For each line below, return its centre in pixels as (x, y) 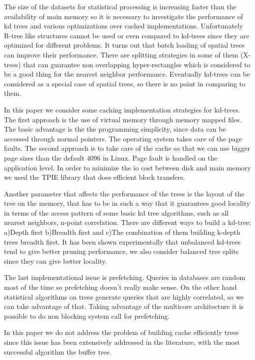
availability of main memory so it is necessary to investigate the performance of (124, 16)
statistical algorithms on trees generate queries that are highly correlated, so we (124, 296)
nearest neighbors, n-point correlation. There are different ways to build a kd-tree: (127, 222)
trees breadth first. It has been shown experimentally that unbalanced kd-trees (122, 241)
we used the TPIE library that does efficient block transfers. (95, 177)
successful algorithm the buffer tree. (58, 351)
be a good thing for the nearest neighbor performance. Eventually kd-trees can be (127, 74)
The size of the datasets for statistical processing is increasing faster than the (120, 6)
